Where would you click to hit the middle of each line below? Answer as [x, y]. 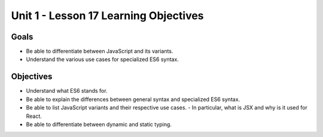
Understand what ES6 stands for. [67, 91]
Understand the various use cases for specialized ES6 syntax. [102, 59]
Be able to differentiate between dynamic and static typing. [99, 124]
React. [34, 116]
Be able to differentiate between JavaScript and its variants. [100, 51]
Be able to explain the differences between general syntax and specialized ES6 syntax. [133, 99]
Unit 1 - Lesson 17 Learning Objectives [107, 16]
